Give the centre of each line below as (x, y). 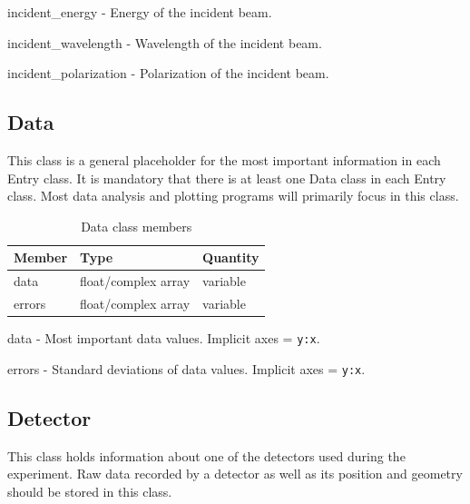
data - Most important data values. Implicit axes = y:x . (164, 338)
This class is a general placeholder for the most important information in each (224, 159)
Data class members (137, 226)
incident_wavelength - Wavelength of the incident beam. (165, 42)
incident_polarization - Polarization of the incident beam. (168, 73)
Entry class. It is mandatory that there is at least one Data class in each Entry (227, 178)
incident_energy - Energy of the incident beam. (140, 12)
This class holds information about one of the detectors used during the (206, 455)
